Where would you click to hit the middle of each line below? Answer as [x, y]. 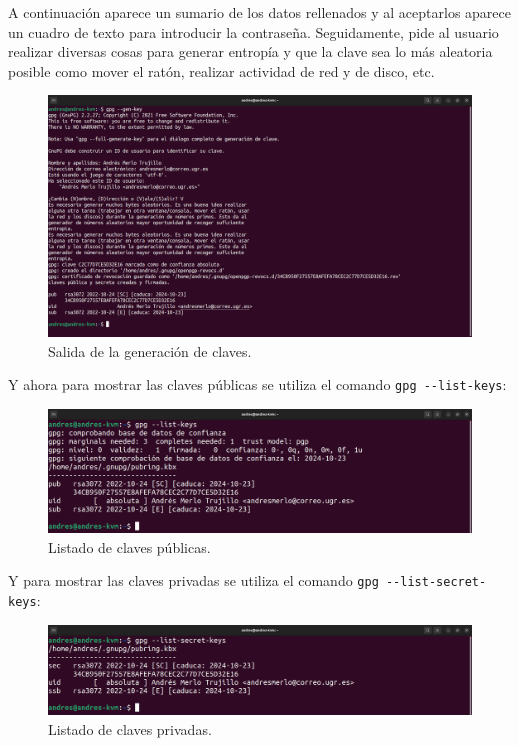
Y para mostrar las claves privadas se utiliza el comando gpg [193, 580]
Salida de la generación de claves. [150, 350]
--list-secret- [436, 582]
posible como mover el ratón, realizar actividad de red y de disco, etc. [221, 70]
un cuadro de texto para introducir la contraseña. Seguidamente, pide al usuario [253, 31]
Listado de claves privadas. [130, 729]
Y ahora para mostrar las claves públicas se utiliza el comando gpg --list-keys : [257, 384]
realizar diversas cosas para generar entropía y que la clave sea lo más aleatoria [250, 51]
